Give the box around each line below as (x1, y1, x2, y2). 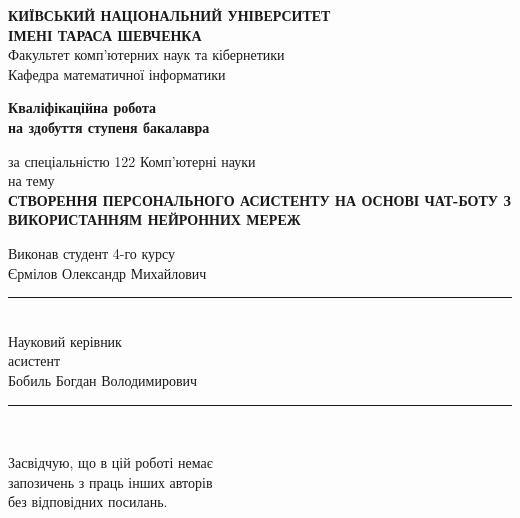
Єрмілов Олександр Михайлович (8, 262, 207, 283)
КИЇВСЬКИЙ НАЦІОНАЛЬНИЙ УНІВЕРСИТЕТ (8, 5, 331, 25)
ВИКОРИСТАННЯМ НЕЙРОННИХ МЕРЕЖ (8, 209, 301, 230)
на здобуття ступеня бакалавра (8, 116, 210, 137)
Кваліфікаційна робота (8, 97, 156, 118)
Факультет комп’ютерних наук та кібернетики (8, 44, 285, 65)
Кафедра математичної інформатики (8, 63, 226, 84)
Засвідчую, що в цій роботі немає (8, 452, 213, 473)
